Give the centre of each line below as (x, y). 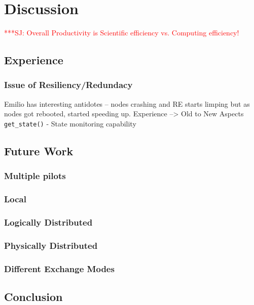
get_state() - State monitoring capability (70, 123)
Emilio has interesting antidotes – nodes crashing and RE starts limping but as (127, 103)
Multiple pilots (35, 176)
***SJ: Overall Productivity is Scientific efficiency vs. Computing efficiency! (122, 33)
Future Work (39, 150)
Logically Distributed (48, 222)
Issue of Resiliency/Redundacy (68, 85)
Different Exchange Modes (59, 268)
